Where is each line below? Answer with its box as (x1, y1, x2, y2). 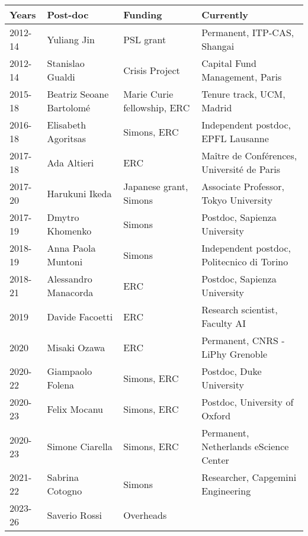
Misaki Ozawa (47, 340, 105, 354)
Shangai (201, 39, 235, 53)
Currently (201, 8, 248, 21)
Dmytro (47, 210, 79, 224)
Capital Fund (201, 56, 256, 70)
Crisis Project (123, 63, 180, 77)
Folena (47, 378, 75, 391)
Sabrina (47, 470, 79, 484)
